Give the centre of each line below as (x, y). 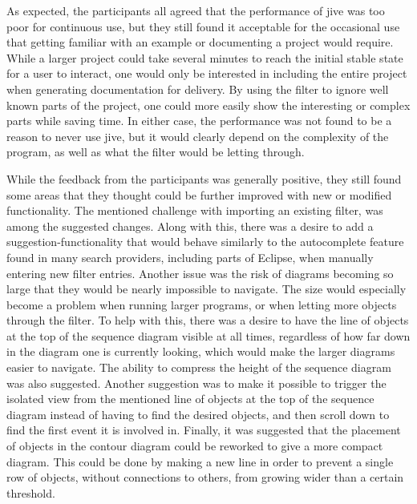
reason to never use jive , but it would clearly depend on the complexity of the (198, 136)
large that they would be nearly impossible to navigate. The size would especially (206, 289)
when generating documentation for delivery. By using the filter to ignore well (198, 89)
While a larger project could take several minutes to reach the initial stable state (205, 57)
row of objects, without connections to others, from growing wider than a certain (205, 477)
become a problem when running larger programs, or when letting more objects (202, 304)
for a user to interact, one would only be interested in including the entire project (207, 73)
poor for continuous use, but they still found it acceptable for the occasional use (203, 26)
